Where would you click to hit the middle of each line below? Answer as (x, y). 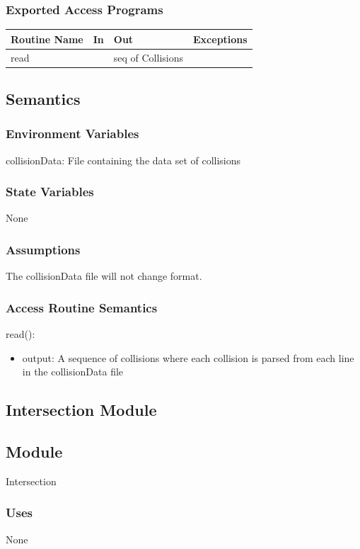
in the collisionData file (73, 372)
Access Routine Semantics (82, 307)
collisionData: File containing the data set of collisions (123, 160)
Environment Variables (72, 134)
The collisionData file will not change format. (104, 276)
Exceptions (220, 39)
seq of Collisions (149, 57)
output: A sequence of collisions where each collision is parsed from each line (188, 357)
